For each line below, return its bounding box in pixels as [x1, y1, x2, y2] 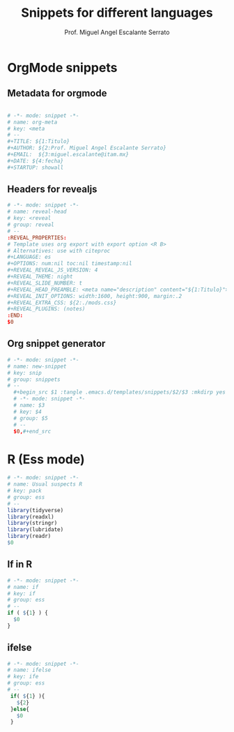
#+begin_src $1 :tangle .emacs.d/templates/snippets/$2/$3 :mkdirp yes [13, 389, 226, 396]
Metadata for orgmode [7, 87, 107, 99]
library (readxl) [7, 513, 54, 521]
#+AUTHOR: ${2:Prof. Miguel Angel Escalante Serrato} [7, 144, 167, 151]
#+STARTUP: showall [7, 164, 64, 171]
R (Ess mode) [7, 451, 85, 467]
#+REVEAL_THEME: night [7, 274, 73, 281]
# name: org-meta [7, 119, 58, 126]
